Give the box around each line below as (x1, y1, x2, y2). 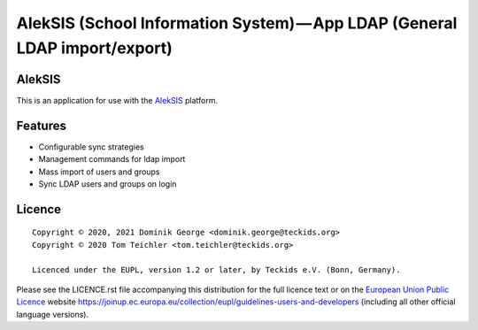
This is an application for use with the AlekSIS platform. (16, 95, 219, 105)
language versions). (16, 309, 89, 319)
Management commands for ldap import (38, 154, 186, 165)
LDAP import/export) (16, 38, 173, 58)
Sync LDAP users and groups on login (38, 178, 177, 189)
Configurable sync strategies (38, 142, 145, 152)
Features (16, 118, 66, 133)
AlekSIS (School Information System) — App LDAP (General (16, 13, 458, 33)
